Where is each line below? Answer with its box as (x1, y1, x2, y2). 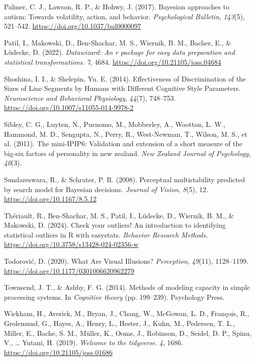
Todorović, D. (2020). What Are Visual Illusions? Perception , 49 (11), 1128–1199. (4, 256, 249, 266)
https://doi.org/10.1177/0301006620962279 (4, 265, 134, 276)
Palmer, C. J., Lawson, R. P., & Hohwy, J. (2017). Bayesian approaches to (4, 1, 229, 11)
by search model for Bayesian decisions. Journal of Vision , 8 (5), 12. (4, 184, 209, 194)
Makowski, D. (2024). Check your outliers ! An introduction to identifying (4, 220, 226, 230)
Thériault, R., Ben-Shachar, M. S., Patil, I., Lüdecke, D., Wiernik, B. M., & (4, 210, 234, 220)
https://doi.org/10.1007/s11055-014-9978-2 (4, 102, 133, 113)
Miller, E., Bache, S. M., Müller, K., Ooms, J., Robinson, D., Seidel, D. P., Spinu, (4, 327, 252, 338)
